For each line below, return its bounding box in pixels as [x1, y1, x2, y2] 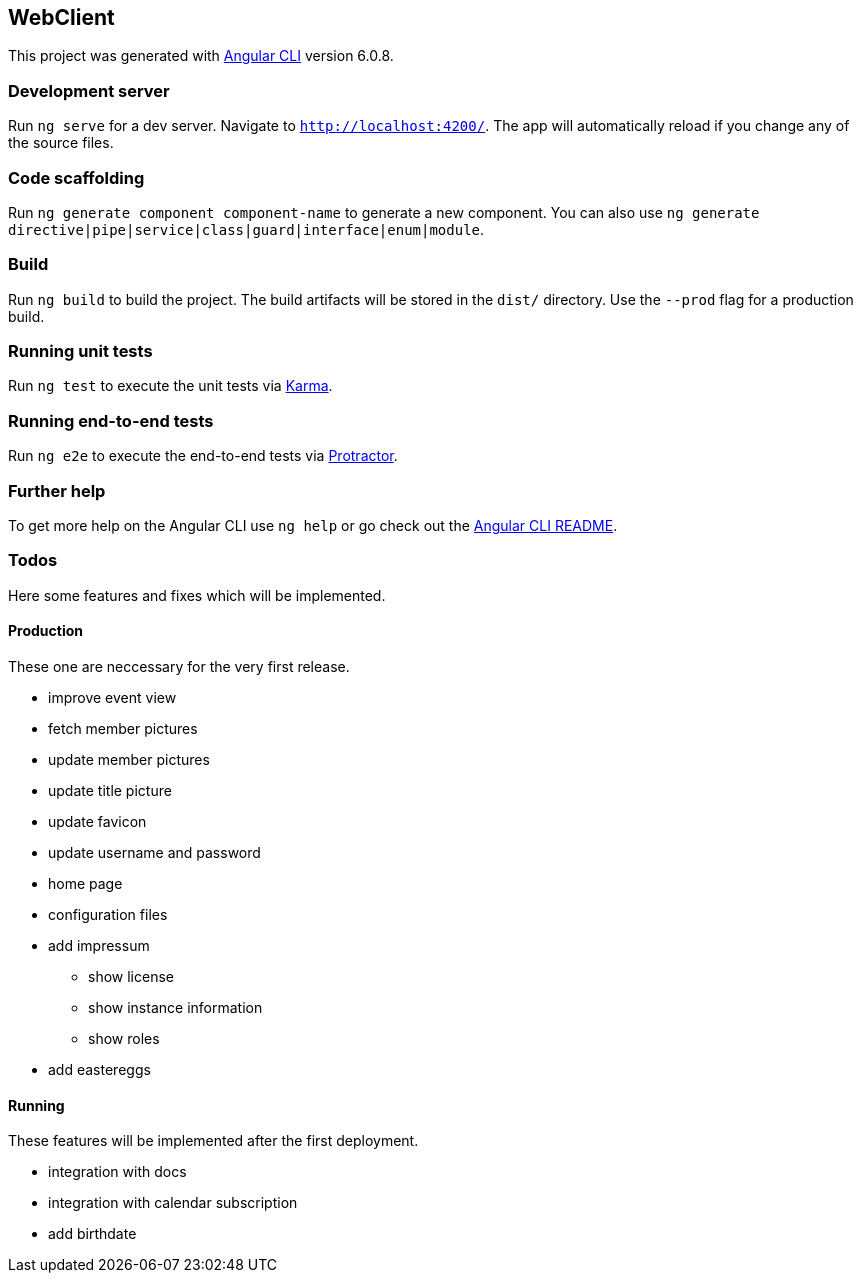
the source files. [8, 134, 114, 152]
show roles [88, 1029, 160, 1047]
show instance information [88, 998, 263, 1016]
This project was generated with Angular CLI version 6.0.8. [8, 47, 394, 65]
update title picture [48, 781, 172, 799]
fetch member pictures [48, 719, 198, 737]
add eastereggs [48, 1060, 151, 1078]
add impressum [48, 936, 150, 954]
